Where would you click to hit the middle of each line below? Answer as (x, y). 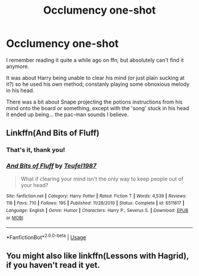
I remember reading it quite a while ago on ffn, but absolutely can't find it (95, 60)
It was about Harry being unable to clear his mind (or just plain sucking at (95, 78)
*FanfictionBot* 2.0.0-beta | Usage (46, 237)
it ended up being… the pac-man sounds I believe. (68, 114)
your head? (34, 185)
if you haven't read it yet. (53, 265)
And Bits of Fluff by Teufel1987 (51, 166)
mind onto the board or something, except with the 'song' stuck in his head (98, 108)
